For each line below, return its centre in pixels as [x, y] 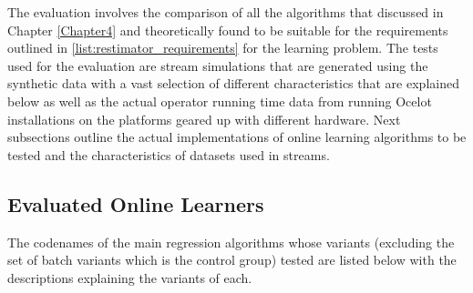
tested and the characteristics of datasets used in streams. [169, 154]
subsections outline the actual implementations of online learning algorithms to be [237, 137]
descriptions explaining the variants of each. [130, 277]
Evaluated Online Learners [136, 203]
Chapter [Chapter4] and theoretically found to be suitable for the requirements [228, 30]
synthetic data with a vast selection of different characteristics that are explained [233, 83]
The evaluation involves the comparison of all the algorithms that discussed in [226, 12]
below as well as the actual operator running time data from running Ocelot [220, 101]
